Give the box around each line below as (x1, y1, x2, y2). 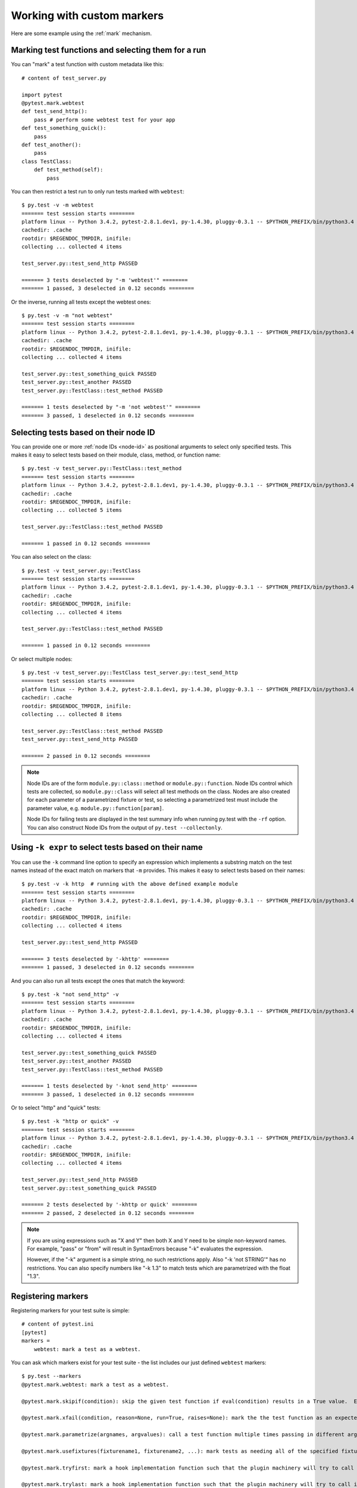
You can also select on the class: (11, 554, 92, 561)
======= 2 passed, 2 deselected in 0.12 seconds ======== (21, 1209, 195, 1217)
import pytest (21, 91, 62, 98)
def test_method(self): (33, 167, 104, 173)
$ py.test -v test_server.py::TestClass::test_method (21, 465, 181, 472)
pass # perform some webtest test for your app (33, 116, 176, 123)
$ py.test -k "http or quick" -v (21, 1118, 119, 1125)
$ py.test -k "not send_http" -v (21, 991, 119, 998)
